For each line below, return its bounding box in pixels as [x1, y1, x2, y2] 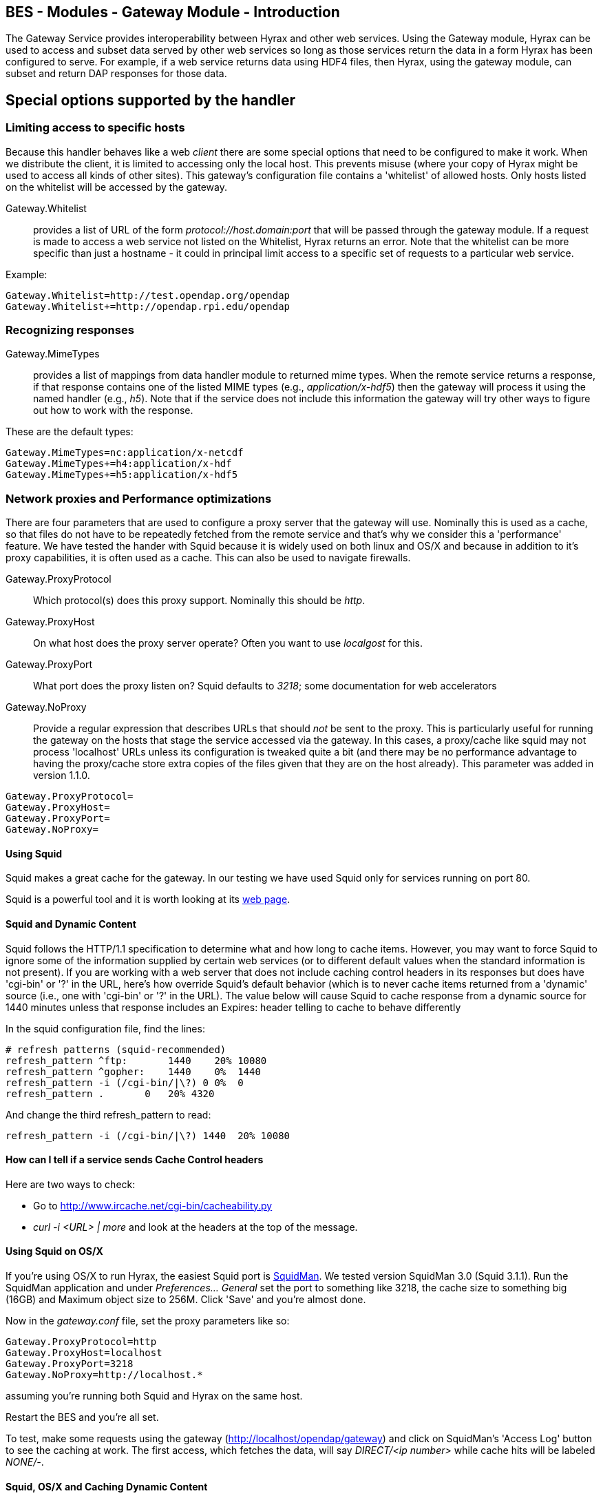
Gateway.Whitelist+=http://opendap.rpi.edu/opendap [6, 300, 290, 312]
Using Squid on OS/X [6, 1245, 103, 1258]
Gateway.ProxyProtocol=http [6, 1336, 157, 1348]
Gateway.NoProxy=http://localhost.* [6, 1369, 203, 1381]
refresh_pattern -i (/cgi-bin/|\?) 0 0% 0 [6, 1076, 244, 1088]
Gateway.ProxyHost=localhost [6, 1347, 162, 1359]
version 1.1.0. [33, 769, 90, 782]
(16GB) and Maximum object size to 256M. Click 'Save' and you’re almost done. [6, 1293, 366, 1306]
